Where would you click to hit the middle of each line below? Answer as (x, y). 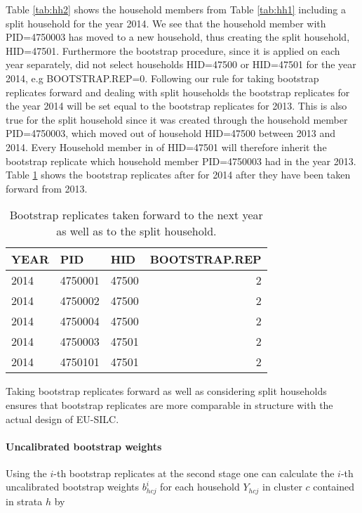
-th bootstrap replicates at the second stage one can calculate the (194, 473)
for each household (200, 487)
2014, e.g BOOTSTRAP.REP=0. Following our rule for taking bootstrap (162, 78)
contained (334, 487)
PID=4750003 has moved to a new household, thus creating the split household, (178, 37)
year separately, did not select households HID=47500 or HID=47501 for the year (181, 64)
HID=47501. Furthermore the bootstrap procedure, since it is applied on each (173, 50)
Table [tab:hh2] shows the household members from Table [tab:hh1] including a (176, 9)
